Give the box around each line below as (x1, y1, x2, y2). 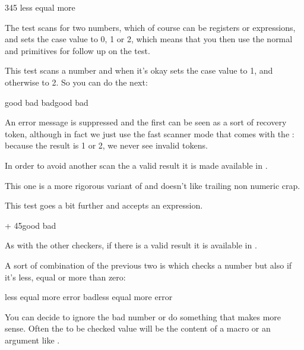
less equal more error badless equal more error (5, 291, 173, 303)
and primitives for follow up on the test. (5, 44, 150, 56)
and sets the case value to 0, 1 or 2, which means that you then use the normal (5, 33, 293, 45)
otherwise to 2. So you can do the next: (5, 75, 148, 88)
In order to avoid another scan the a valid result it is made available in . (5, 159, 268, 171)
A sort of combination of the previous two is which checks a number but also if (5, 258, 292, 271)
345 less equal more (5, 1, 75, 13)
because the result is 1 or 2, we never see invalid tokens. (5, 139, 208, 152)
